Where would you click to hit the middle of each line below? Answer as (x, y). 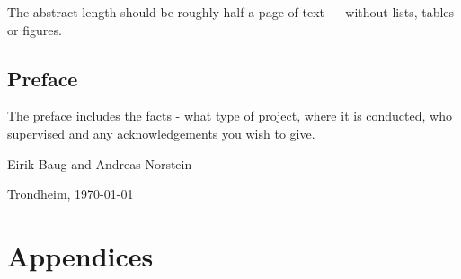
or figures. (35, 29)
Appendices (80, 255)
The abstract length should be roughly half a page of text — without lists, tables (231, 12)
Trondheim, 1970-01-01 (71, 194)
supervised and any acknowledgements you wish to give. (161, 133)
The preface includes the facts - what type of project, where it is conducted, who (230, 116)
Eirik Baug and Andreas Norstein (100, 163)
